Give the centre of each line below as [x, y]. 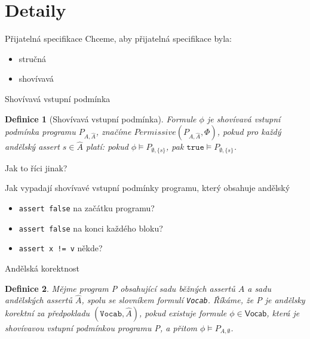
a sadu [259, 288]
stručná [33, 58]
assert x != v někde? [61, 248]
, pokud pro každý [249, 132]
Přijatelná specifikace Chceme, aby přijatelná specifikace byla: [118, 38]
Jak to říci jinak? [36, 167]
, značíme [113, 132]
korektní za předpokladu [47, 312]
